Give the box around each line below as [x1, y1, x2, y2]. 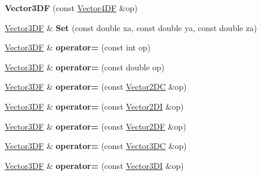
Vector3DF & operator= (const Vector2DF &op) [5, 120, 186, 132]
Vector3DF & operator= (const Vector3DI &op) [5, 159, 184, 171]
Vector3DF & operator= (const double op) [5, 60, 165, 73]
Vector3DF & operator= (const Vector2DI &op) [5, 100, 184, 112]
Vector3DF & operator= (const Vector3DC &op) [5, 140, 187, 152]
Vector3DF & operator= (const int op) [5, 41, 150, 53]
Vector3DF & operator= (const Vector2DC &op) [5, 80, 187, 93]
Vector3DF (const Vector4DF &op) [5, 2, 138, 13]
